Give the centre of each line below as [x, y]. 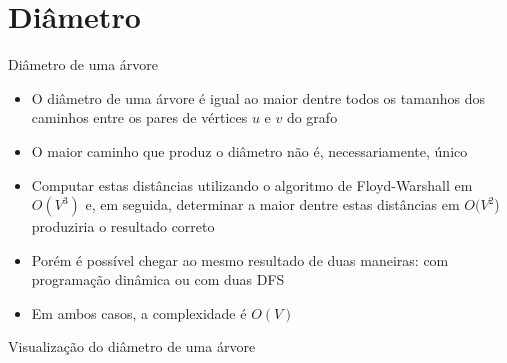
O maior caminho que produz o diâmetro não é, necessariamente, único [249, 150]
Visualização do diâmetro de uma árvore [132, 346]
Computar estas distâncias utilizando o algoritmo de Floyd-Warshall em [252, 184]
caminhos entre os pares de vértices [139, 117]
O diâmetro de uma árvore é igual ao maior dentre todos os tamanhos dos [258, 97]
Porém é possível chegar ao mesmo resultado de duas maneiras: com [240, 259]
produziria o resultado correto [123, 226]
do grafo [312, 117]
